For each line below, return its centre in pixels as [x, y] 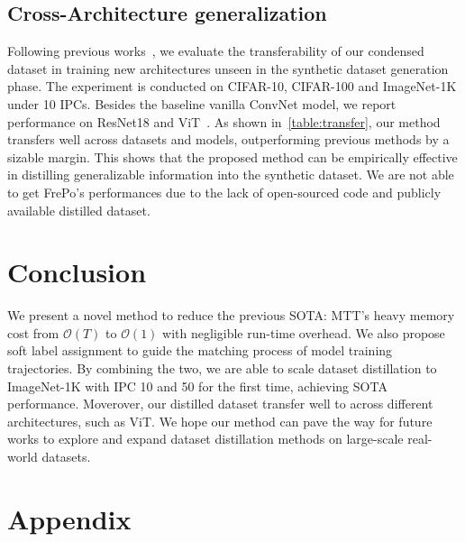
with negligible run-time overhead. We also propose [304, 332]
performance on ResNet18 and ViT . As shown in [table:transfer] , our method [224, 121]
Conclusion [77, 272]
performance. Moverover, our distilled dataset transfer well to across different [220, 404]
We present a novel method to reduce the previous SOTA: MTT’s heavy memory [231, 315]
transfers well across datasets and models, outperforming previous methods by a [228, 139]
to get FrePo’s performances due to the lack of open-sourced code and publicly [224, 192]
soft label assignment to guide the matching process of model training [200, 350]
